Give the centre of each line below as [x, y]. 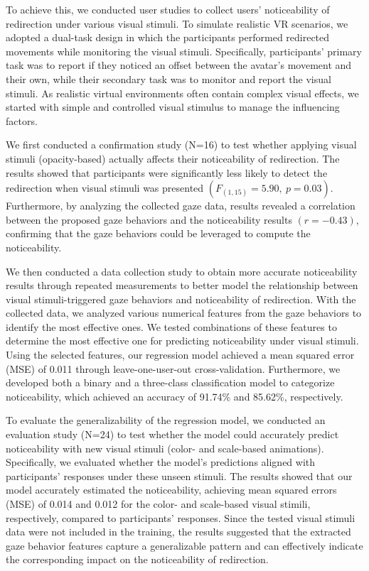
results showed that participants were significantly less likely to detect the [167, 172]
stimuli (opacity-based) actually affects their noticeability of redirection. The [173, 158]
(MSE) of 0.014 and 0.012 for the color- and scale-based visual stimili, [158, 504]
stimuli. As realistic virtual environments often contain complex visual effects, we [182, 93]
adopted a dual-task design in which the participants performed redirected [168, 37]
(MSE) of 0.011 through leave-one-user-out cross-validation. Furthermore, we [173, 368]
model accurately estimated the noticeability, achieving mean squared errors [171, 490]
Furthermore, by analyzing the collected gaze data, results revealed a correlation [181, 206]
